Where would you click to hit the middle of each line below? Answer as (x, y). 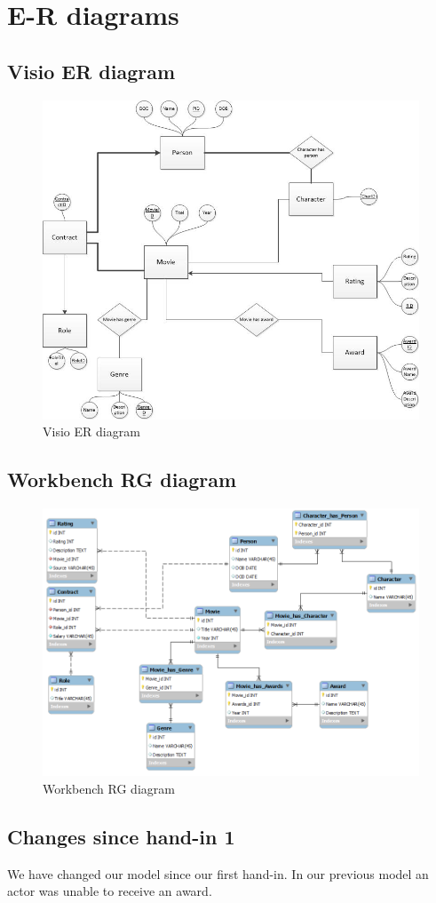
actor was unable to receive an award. (110, 891)
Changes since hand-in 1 (121, 836)
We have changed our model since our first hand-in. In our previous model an (218, 873)
